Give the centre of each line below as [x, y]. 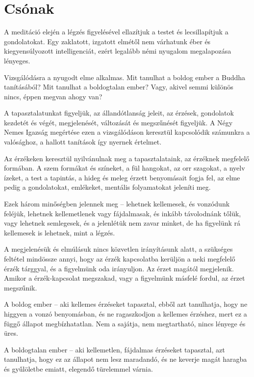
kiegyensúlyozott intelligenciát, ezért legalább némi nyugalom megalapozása [118, 51]
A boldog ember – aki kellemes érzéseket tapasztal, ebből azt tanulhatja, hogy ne [126, 304]
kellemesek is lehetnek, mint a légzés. [60, 232]
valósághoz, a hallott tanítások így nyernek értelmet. [83, 142]
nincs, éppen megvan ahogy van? [53, 96]
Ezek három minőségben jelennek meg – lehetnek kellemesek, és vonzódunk [117, 204]
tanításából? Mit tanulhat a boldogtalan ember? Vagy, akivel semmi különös [119, 87]
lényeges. [17, 60]
